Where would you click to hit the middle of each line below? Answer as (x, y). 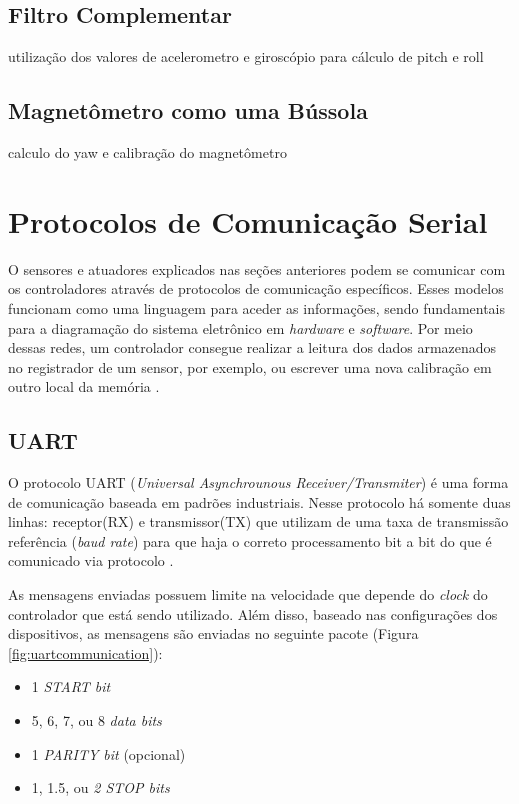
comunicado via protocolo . (91, 560)
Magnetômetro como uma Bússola (188, 110)
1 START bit (71, 686)
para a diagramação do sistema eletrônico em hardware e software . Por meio (240, 327)
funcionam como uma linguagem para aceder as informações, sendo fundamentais (257, 307)
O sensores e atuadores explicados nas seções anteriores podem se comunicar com (257, 268)
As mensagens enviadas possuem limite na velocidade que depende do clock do (248, 594)
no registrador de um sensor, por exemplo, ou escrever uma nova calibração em (250, 366)
